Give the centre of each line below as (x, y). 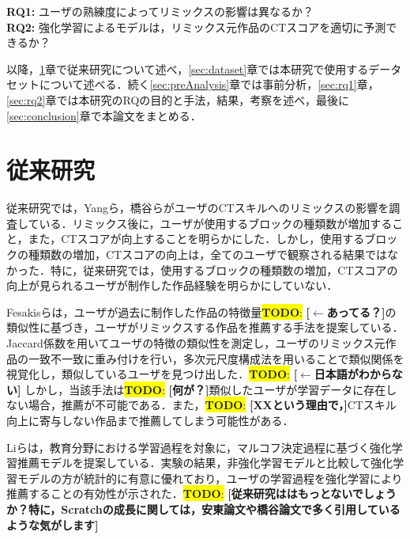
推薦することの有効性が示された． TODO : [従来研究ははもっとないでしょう (201, 493)
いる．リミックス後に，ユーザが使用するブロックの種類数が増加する (216, 223)
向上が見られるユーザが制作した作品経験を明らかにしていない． (172, 285)
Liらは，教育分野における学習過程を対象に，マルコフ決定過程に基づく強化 (199, 447)
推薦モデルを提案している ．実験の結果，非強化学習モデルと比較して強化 (205, 463)
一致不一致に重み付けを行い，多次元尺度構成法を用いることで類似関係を (216, 358)
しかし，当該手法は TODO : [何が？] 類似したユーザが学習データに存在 (205, 389)
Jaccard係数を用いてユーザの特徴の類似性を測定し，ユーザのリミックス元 (196, 343)
